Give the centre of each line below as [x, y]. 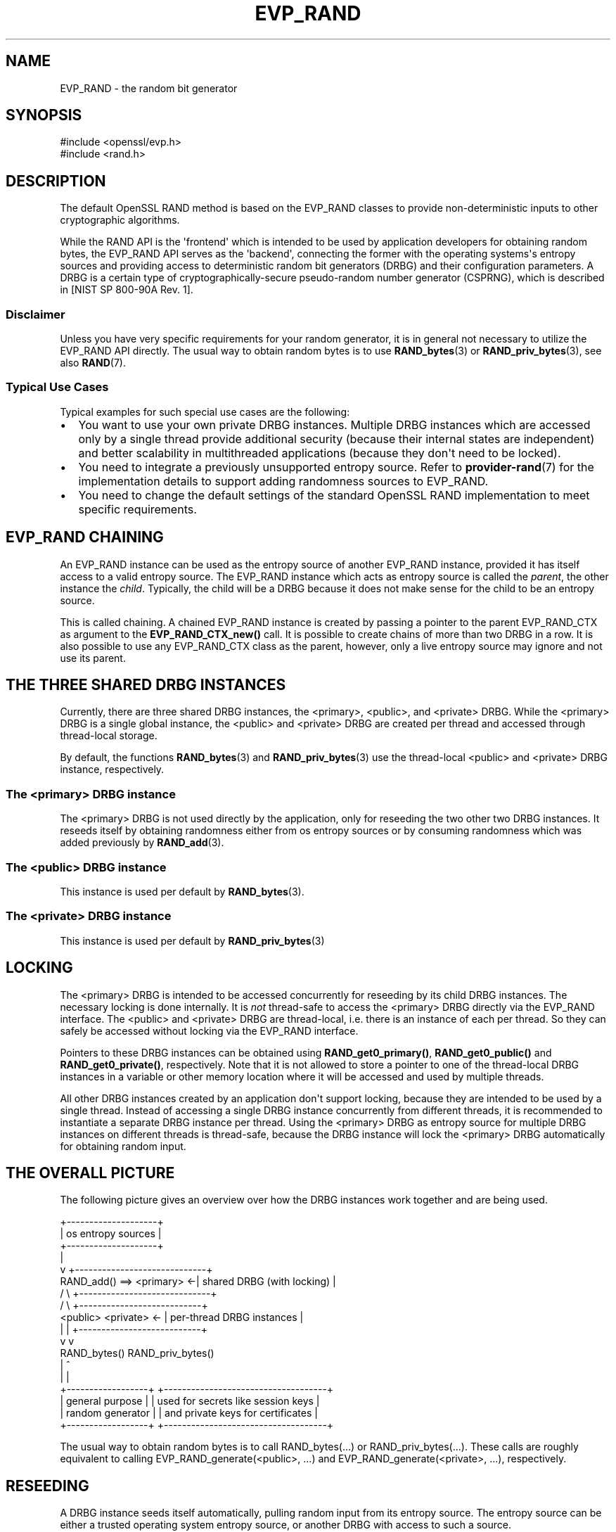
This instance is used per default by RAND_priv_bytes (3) [192, 940]
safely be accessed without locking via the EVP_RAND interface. [209, 1030]
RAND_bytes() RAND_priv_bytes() [137, 1353]
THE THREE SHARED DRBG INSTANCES [146, 685]
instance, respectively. [112, 770]
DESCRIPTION [56, 181]
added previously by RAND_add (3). [142, 843]
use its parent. [93, 658]
